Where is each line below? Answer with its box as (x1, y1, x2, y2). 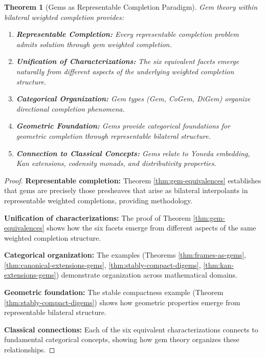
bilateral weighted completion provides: (4, 11, 124, 22)
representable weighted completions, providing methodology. (4, 195, 193, 205)
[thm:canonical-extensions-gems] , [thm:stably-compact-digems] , (4, 259, 201, 270)
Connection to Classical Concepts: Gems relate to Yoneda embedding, (16, 148, 250, 158)
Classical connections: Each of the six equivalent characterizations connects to (4, 324, 258, 334)
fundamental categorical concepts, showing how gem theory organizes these (4, 334, 239, 345)
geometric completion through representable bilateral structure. (16, 130, 211, 141)
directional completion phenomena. (16, 103, 125, 114)
